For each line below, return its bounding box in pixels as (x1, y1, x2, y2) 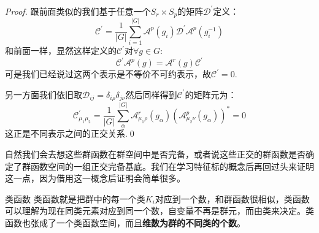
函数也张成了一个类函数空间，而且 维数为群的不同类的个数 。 (5, 216, 245, 229)
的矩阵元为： (185, 88, 237, 101)
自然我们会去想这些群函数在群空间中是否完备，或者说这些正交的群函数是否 (5, 148, 306, 160)
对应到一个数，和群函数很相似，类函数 (155, 192, 310, 205)
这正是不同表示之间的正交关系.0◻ (5, 127, 137, 140)
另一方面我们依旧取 (5, 88, 82, 101)
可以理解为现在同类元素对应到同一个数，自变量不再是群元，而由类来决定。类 (5, 204, 314, 217)
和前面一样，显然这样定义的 (5, 44, 117, 57)
